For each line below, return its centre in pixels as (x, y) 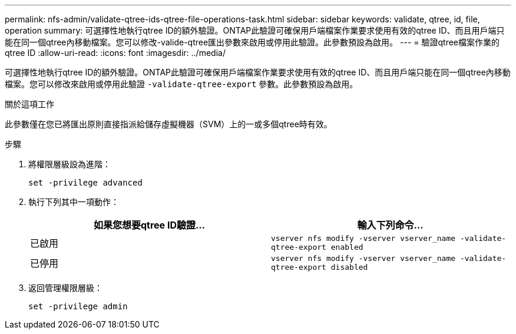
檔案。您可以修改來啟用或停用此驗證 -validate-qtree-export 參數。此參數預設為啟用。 (181, 84)
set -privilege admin (78, 306)
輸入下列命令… (390, 225)
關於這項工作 (29, 104)
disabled (349, 267)
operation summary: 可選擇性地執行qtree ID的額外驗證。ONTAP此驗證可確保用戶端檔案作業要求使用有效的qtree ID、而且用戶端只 (255, 30)
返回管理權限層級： (65, 288)
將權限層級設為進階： (70, 164)
